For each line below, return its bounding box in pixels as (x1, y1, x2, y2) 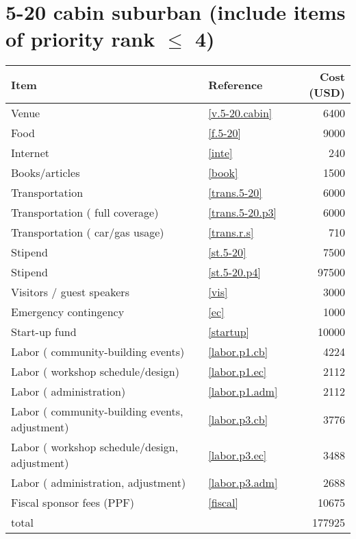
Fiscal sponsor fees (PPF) (11, 494, 134, 511)
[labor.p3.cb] (208, 411, 268, 427)
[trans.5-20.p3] (208, 204, 277, 221)
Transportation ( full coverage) (11, 204, 159, 221)
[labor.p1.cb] (208, 344, 268, 360)
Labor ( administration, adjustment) (11, 475, 186, 491)
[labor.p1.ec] (208, 363, 267, 380)
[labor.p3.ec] (208, 446, 267, 463)
